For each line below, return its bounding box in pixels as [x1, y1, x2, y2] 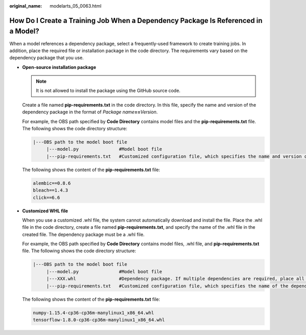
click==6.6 [33, 195, 60, 200]
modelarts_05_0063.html [49, 3, 101, 9]
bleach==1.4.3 [33, 187, 68, 194]
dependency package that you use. [9, 55, 84, 61]
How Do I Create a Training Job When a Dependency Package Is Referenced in [9, 16, 263, 25]
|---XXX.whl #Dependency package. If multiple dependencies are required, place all [46, 276, 304, 282]
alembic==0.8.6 [33, 180, 71, 186]
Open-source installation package [22, 64, 96, 70]
